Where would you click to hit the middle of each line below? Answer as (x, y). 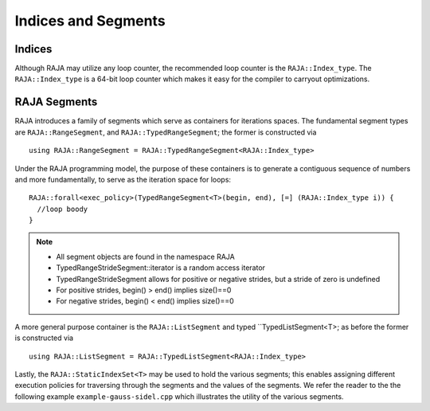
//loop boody (63, 209)
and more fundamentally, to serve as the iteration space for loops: (123, 179)
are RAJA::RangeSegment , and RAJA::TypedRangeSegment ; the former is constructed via (166, 132)
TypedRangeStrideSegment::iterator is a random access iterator (161, 268)
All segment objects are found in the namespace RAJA (145, 256)
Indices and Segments (90, 21)
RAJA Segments (56, 102)
